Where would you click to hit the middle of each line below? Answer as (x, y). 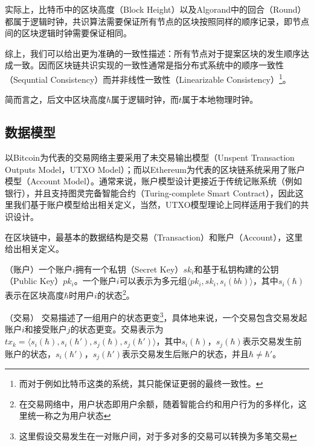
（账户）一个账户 (39, 269)
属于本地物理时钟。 (220, 99)
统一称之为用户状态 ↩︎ (69, 415)
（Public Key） (34, 281)
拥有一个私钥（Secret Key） (129, 269)
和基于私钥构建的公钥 (236, 269)
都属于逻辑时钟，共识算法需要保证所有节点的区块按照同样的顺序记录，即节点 (157, 21)
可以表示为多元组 (153, 281)
